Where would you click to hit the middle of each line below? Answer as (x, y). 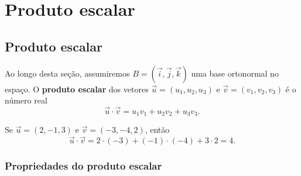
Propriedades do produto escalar (83, 166)
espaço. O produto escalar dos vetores (77, 89)
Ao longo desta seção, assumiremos (67, 73)
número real (26, 100)
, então (157, 130)
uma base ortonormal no (235, 73)
